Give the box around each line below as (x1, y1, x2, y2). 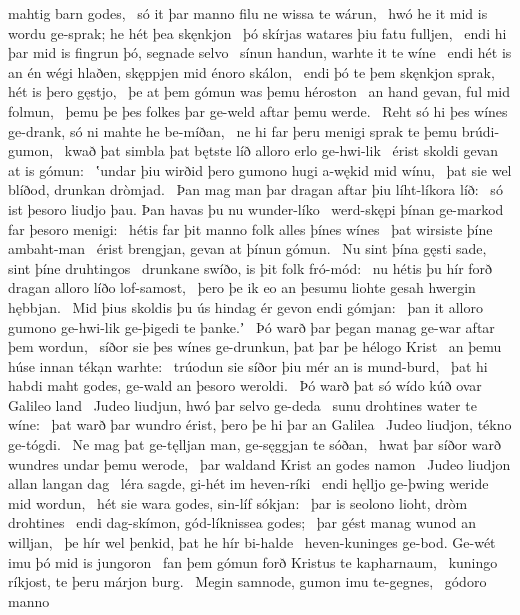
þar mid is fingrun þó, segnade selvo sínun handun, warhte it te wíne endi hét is (8, 42, 512, 63)
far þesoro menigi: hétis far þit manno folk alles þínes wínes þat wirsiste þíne (8, 218, 493, 239)
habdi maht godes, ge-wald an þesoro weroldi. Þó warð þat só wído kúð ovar (8, 375, 482, 396)
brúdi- (461, 120, 500, 141)
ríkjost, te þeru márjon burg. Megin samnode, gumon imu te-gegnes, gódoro (8, 571, 487, 592)
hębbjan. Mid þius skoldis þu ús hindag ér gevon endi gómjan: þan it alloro (8, 296, 483, 317)
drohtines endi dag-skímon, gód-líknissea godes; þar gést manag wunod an (8, 512, 477, 533)
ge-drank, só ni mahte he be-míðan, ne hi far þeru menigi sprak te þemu (8, 120, 458, 141)
